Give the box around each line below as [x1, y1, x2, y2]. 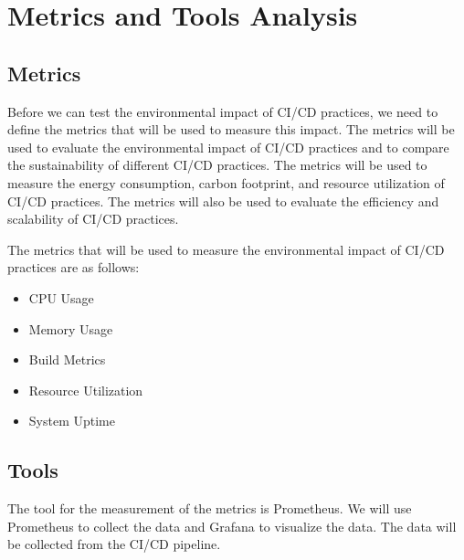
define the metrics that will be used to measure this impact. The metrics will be [7, 120, 455, 139]
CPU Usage [28, 288, 94, 307]
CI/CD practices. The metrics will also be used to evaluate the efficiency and [7, 191, 439, 210]
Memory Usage [28, 319, 113, 338]
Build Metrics [28, 350, 106, 369]
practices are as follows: [7, 258, 140, 277]
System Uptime [28, 411, 115, 430]
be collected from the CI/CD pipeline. [7, 534, 221, 554]
